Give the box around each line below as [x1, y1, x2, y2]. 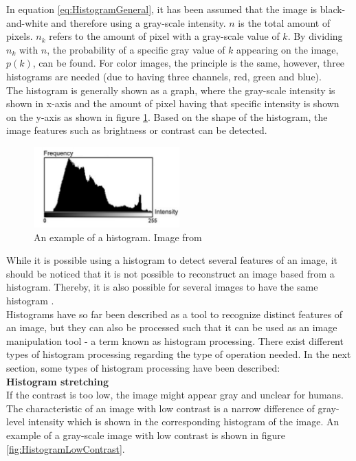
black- [320, 2, 346, 16]
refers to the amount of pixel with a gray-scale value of [49, 29, 280, 43]
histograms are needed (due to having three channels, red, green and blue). [6, 69, 322, 83]
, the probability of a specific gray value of [47, 42, 225, 56]
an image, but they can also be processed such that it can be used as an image [6, 320, 337, 335]
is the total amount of [238, 15, 331, 30]
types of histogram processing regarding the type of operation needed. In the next [6, 347, 351, 361]
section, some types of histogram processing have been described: [6, 360, 280, 374]
